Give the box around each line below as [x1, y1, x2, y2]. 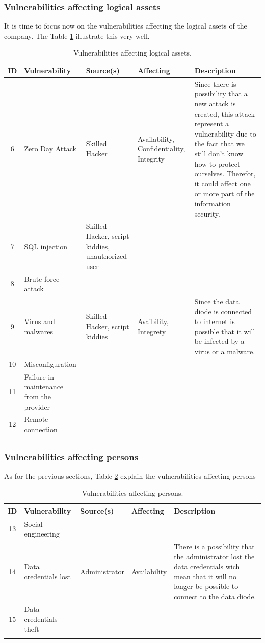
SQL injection [24, 240, 68, 251]
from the [24, 391, 51, 401]
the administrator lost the [174, 551, 255, 561]
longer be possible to [174, 581, 238, 592]
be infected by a [194, 336, 245, 346]
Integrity [137, 153, 165, 164]
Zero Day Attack [24, 143, 76, 154]
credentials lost [24, 571, 71, 581]
